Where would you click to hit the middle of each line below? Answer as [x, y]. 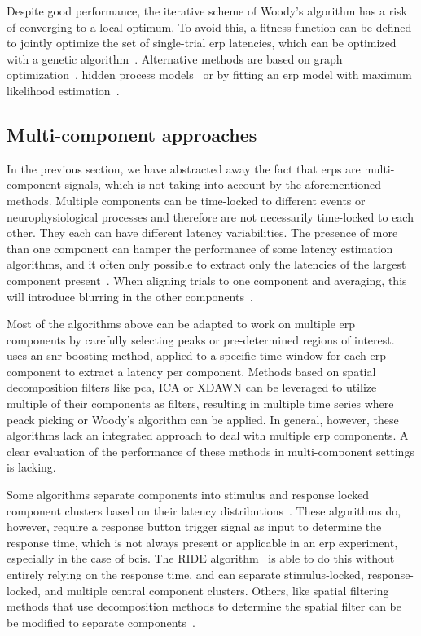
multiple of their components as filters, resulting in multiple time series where [200, 404]
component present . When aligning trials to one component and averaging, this [207, 280]
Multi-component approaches [132, 134]
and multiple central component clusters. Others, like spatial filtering [217, 590]
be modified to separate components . [101, 622]
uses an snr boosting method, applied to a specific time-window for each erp [197, 355]
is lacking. [31, 467]
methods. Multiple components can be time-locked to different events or [186, 200]
